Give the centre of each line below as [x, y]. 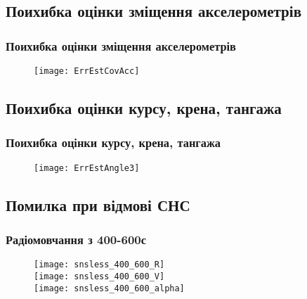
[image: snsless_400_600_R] [99, 265]
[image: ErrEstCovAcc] [87, 71]
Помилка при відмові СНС [98, 204]
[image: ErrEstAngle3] [87, 168]
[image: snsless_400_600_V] [99, 276]
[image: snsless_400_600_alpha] [109, 288]
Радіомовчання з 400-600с [76, 240]
